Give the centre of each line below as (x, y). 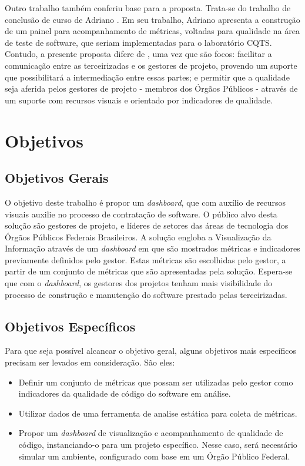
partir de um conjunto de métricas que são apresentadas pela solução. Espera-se (149, 271)
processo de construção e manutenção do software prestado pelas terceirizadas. (146, 294)
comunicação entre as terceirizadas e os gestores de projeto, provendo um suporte (151, 65)
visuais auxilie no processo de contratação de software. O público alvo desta (141, 214)
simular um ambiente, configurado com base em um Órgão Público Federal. (154, 456)
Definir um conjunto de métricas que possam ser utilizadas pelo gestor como (156, 382)
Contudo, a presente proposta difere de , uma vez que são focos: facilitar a (138, 54)
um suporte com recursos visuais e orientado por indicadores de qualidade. (139, 100)
